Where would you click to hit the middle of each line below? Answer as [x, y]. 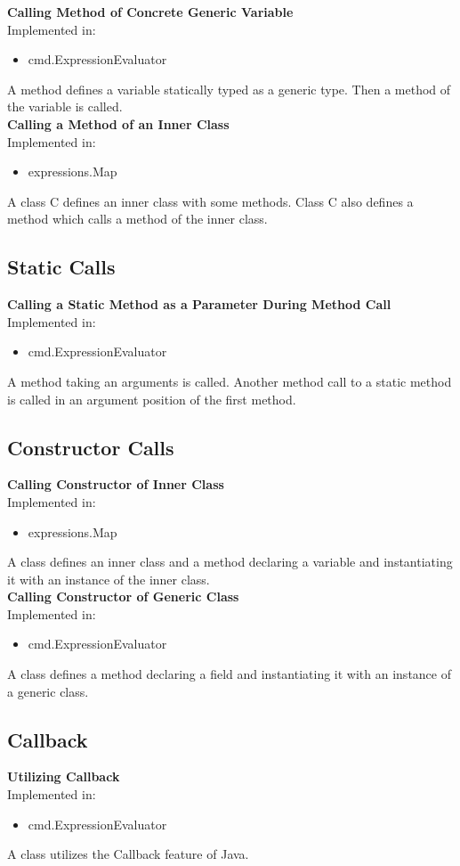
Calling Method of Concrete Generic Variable [150, 12]
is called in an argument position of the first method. [152, 399]
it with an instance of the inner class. [109, 579]
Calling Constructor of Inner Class [116, 484]
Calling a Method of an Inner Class [118, 123]
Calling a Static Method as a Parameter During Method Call [199, 304]
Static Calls [61, 267]
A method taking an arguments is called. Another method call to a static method [230, 381]
